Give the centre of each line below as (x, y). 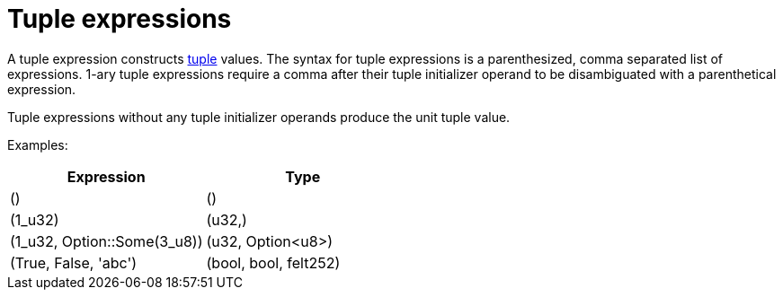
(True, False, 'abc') (74, 262)
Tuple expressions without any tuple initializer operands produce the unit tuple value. (259, 117)
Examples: (38, 144)
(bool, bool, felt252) (273, 262)
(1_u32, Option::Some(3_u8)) (107, 241)
